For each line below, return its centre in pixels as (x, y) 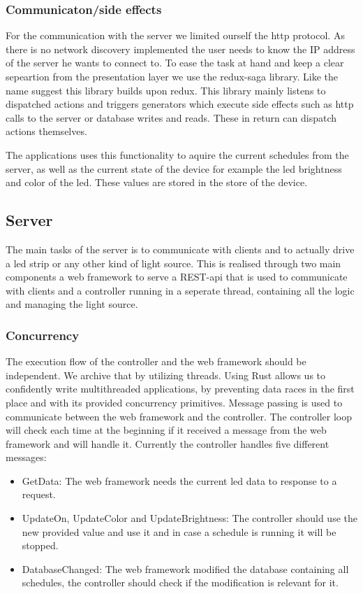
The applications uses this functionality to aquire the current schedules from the (177, 154)
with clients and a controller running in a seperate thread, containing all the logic (180, 290)
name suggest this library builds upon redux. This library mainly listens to (166, 90)
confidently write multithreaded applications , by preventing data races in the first (180, 389)
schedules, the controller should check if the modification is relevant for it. (180, 582)
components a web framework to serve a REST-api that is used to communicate (177, 277)
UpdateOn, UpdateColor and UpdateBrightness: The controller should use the (190, 518)
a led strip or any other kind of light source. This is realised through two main (173, 263)
